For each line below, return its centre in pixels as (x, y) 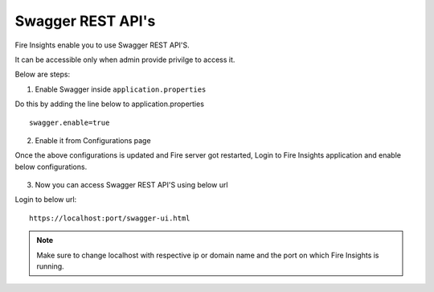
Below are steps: (43, 74)
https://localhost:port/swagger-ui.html (110, 218)
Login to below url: (46, 199)
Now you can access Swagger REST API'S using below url (131, 185)
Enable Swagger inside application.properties (121, 89)
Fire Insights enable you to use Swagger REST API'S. (102, 45)
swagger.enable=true (70, 122)
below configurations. (51, 167)
